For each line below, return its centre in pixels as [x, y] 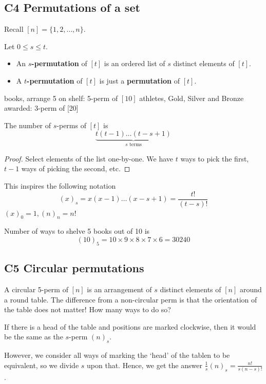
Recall [14, 29]
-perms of [71, 125]
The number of [28, 125]
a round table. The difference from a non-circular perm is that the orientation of [131, 299]
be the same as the [34, 337]
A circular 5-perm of [36, 289]
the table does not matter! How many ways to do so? [88, 309]
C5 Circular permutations [74, 268]
